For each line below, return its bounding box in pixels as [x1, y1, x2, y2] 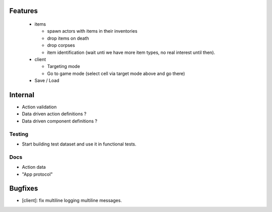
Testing [9, 130, 29, 137]
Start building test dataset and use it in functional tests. [22, 141, 137, 147]
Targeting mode [47, 63, 80, 69]
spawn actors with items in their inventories [47, 28, 138, 34]
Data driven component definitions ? [22, 118, 98, 124]
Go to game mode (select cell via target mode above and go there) [47, 70, 185, 77]
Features [9, 7, 38, 15]
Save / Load [34, 78, 60, 84]
